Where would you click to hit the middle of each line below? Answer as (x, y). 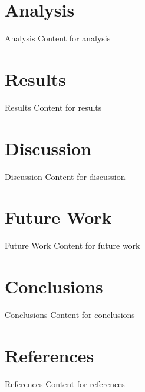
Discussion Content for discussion (65, 176)
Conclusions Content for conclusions (70, 314)
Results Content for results (53, 107)
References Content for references (65, 383)
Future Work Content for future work (72, 245)
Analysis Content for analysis (58, 38)
